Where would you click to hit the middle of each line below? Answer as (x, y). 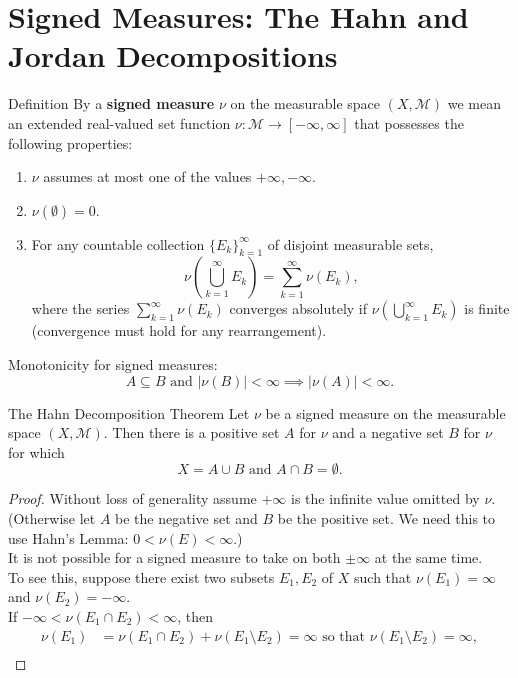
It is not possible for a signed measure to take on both (174, 557)
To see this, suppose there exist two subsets (141, 576)
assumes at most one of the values (147, 176)
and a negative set (388, 432)
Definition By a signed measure (111, 103)
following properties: (70, 142)
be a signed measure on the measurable (385, 412)
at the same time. (428, 557)
